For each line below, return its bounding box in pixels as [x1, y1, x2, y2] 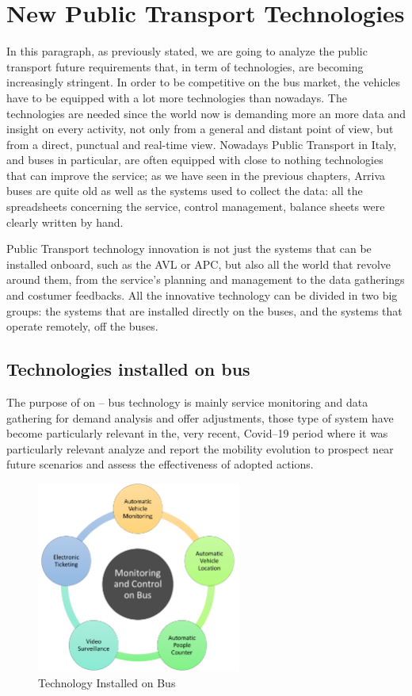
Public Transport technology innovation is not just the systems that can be [6, 240, 372, 257]
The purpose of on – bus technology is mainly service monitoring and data [6, 394, 368, 411]
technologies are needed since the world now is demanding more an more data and [6, 105, 406, 121]
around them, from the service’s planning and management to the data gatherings [6, 271, 405, 288]
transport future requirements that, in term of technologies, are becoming [6, 58, 364, 75]
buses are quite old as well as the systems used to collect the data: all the [6, 182, 363, 199]
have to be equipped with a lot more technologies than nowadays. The [6, 89, 347, 105]
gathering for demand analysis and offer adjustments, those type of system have [6, 409, 394, 426]
